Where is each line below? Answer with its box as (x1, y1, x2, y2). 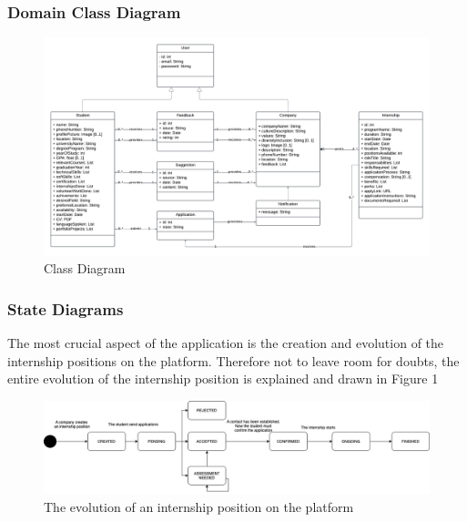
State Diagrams (7, 297, 124, 320)
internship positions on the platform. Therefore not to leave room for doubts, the (7, 351, 460, 370)
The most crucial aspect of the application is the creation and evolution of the (7, 333, 444, 352)
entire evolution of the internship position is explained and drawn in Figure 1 (7, 369, 439, 388)
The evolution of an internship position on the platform (44, 497, 354, 517)
